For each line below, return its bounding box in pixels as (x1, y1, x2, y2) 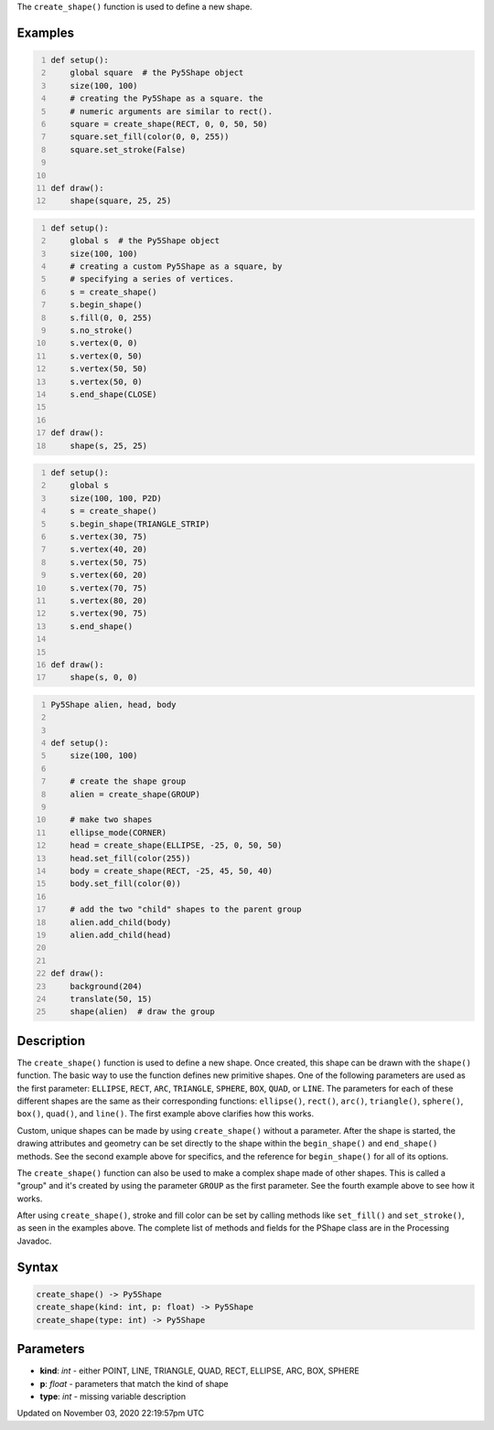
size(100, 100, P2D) (70, 493, 162, 503)
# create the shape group (70, 776, 187, 786)
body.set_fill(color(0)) (70, 879, 182, 889)
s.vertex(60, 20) (70, 570, 148, 581)
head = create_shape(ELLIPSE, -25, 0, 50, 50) (70, 840, 283, 850)
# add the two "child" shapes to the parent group (70, 904, 302, 914)
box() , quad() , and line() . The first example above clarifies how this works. (16, 1108, 315, 1119)
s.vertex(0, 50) (70, 350, 144, 361)
